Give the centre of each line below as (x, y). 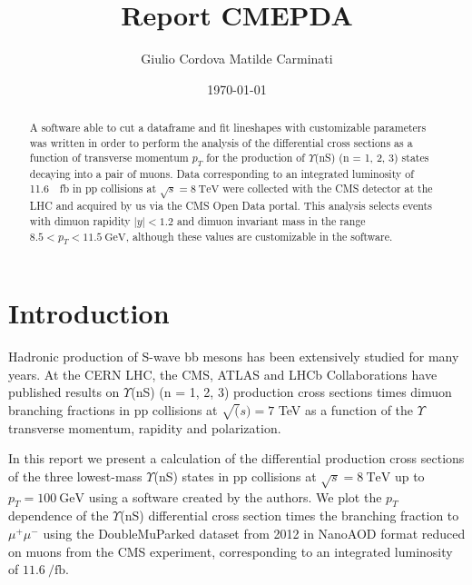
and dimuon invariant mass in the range (271, 221)
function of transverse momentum (109, 158)
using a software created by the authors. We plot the (235, 496)
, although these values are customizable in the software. (259, 236)
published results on (64, 392)
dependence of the (59, 516)
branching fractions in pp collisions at (113, 409)
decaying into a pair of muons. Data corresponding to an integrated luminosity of (221, 173)
